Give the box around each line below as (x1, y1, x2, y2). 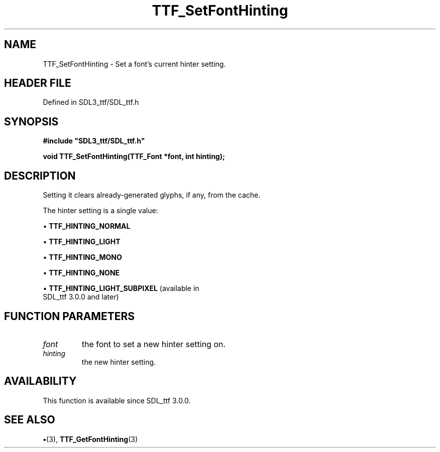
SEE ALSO (4, 413, 55, 426)
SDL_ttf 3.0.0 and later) (43, 292, 119, 302)
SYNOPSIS (4, 115, 59, 128)
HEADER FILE (4, 77, 71, 90)
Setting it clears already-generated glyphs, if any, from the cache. (43, 191, 261, 200)
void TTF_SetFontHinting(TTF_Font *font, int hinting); (43, 152, 225, 161)
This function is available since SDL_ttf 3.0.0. (43, 396, 191, 405)
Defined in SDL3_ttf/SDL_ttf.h (43, 98, 139, 107)
